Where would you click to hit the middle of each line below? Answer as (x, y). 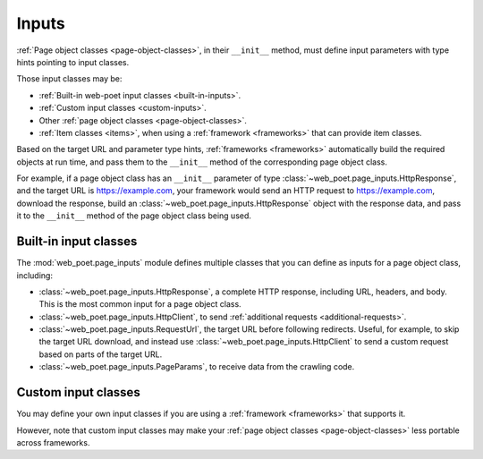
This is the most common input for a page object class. (140, 304)
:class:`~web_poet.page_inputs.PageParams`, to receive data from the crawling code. (197, 367)
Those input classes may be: (69, 79)
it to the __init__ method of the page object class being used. (134, 216)
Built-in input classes (77, 242)
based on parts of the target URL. (101, 354)
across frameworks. (53, 442)
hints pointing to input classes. (73, 62)
